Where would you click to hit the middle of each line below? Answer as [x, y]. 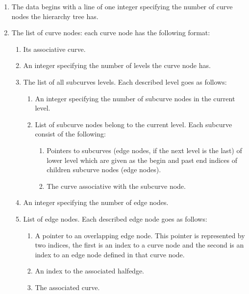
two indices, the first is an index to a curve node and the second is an [139, 245]
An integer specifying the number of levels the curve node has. [117, 65]
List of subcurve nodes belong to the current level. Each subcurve [134, 124]
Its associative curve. [54, 49]
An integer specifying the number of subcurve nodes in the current [135, 98]
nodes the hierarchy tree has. [55, 16]
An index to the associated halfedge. [89, 271]
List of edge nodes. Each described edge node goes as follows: [115, 218]
